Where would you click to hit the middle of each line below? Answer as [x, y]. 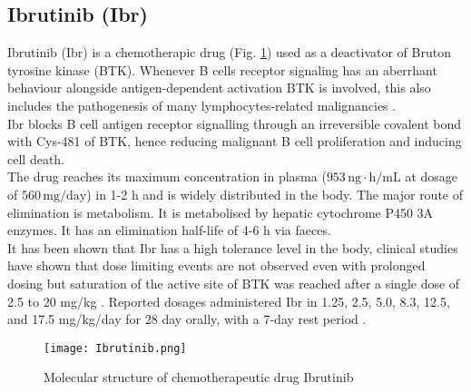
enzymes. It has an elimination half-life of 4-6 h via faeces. [169, 230]
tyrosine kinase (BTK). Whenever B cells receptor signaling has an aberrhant [222, 69]
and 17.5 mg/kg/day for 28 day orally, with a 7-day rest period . [187, 319]
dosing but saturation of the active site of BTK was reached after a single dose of [234, 283]
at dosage [432, 176]
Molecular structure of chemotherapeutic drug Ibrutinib [199, 377]
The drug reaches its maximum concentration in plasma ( [167, 176]
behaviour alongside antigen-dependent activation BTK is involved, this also [219, 88]
